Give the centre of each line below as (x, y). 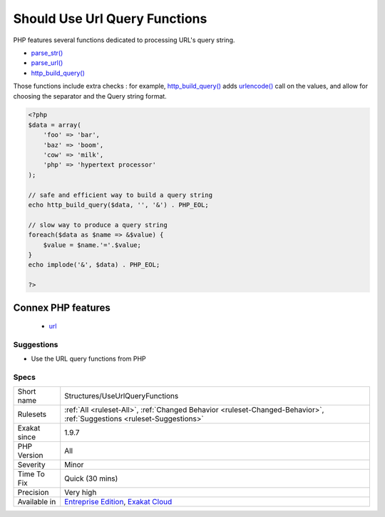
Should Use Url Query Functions (110, 19)
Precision (33, 493)
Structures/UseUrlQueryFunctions (122, 396)
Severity (31, 465)
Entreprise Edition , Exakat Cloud (118, 502)
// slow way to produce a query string (98, 225)
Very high (81, 493)
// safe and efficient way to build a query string (120, 195)
